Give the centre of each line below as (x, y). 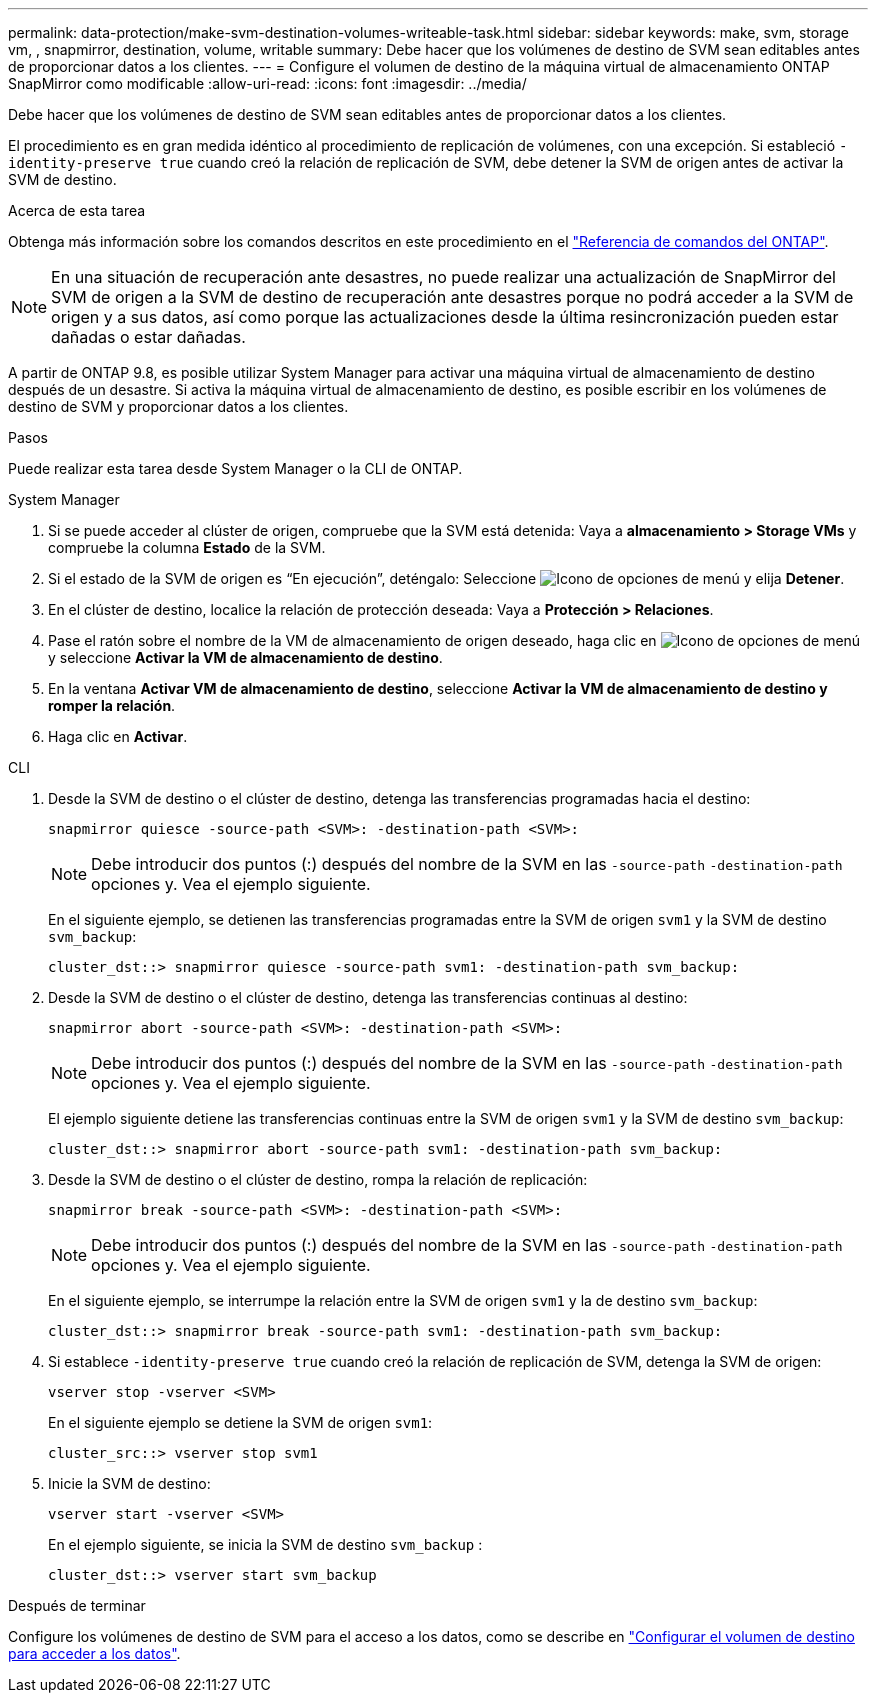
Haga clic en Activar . (118, 736)
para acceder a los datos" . (94, 1653)
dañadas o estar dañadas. (148, 337)
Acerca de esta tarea (77, 210)
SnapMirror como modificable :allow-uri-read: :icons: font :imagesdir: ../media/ (267, 83)
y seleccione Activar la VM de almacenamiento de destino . (245, 657)
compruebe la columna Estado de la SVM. (187, 547)
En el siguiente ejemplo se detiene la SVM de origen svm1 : (240, 1422)
